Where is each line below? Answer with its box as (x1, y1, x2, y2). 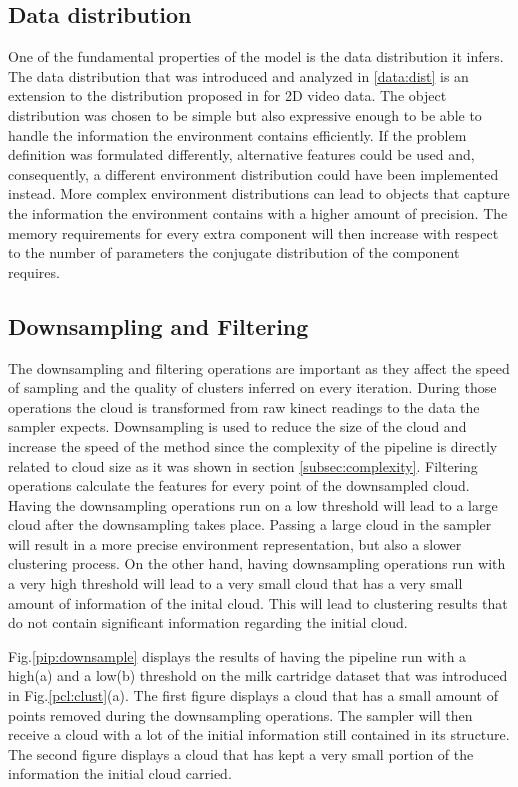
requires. (8, 261, 60, 282)
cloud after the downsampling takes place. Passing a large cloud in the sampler (8, 514, 492, 535)
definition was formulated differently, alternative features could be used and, (8, 144, 475, 165)
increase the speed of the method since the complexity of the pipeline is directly (8, 435, 498, 456)
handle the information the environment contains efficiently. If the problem (8, 124, 467, 145)
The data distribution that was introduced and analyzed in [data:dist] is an (8, 65, 469, 86)
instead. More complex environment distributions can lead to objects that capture (8, 183, 510, 204)
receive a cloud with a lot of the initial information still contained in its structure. (8, 724, 510, 745)
